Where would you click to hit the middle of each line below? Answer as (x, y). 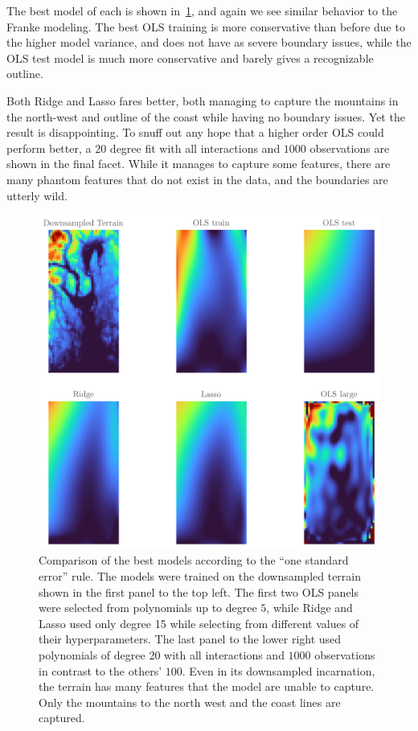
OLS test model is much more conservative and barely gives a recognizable (190, 57)
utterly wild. (37, 195)
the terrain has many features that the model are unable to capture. (207, 686)
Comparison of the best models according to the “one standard (194, 560)
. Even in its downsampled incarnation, (279, 670)
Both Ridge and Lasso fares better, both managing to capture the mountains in (203, 100)
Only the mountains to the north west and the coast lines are (190, 702)
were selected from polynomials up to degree (148, 608)
